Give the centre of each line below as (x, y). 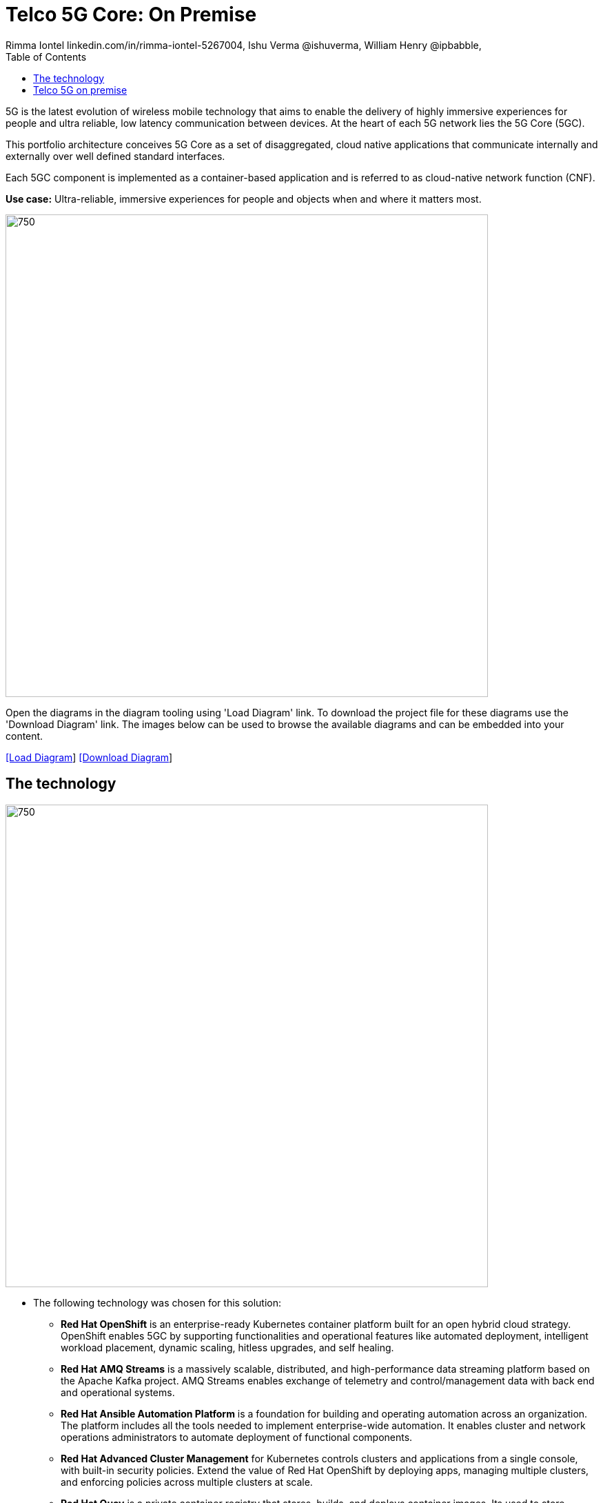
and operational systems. (118, 1392)
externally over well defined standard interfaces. (115, 156)
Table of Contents (46, 57)
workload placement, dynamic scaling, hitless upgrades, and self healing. (227, 1347)
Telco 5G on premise (80, 90)
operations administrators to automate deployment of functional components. (237, 1437)
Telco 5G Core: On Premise (131, 14)
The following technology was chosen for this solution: (157, 1302)
